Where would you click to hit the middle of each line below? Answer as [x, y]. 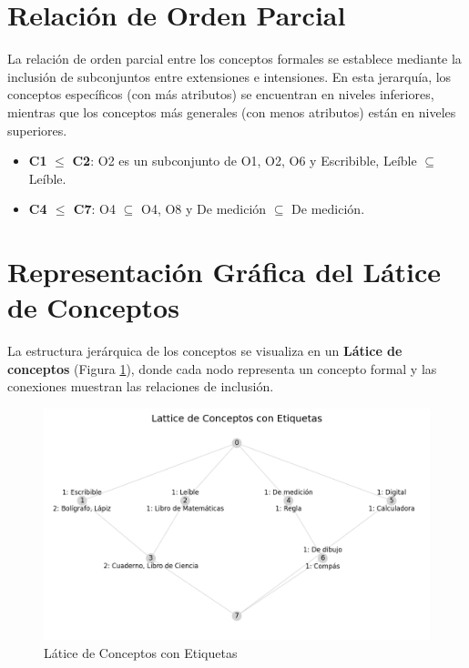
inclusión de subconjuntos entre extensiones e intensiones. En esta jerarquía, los [229, 76]
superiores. [37, 130]
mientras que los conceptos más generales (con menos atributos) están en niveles [232, 111]
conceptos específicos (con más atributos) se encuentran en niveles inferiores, [221, 94]
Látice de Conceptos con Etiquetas [141, 652]
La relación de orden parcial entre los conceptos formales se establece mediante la [234, 59]
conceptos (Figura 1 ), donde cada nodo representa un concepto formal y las [222, 368]
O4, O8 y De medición [204, 209]
